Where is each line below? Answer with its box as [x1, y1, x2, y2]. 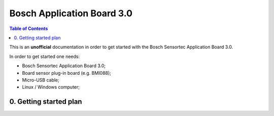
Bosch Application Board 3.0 [9, 8, 133, 19]
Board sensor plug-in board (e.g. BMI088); [22, 70, 112, 76]
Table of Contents [9, 25, 48, 32]
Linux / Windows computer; [22, 84, 80, 90]
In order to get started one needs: [9, 53, 80, 60]
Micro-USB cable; [22, 77, 59, 83]
